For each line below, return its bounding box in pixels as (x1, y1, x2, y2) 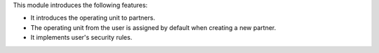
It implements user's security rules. (30, 33, 133, 42)
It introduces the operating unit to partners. (30, 14, 156, 22)
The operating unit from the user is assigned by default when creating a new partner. (30, 23, 277, 31)
